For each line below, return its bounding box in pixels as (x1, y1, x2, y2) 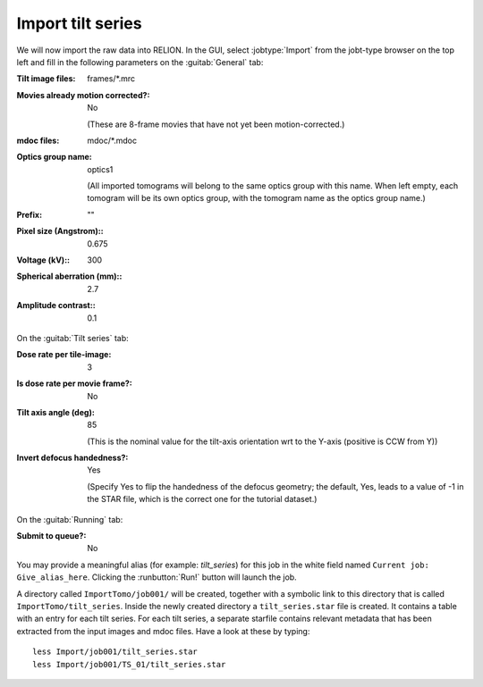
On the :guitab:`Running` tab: (16, 514, 123, 524)
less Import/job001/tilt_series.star (32, 647, 199, 657)
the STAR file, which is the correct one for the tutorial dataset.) (87, 494, 318, 505)
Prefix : (16, 209, 43, 220)
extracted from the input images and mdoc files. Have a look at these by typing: (16, 625, 310, 636)
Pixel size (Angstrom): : (16, 226, 104, 237)
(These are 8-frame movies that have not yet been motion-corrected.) (87, 119, 345, 130)
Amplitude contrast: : (16, 300, 96, 311)
